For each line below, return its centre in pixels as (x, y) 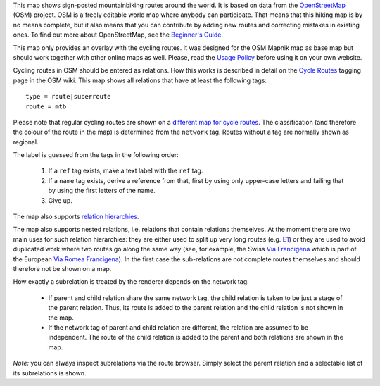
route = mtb (46, 106)
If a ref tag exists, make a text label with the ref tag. (126, 171)
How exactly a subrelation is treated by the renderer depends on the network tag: (131, 282)
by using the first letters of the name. (102, 191)
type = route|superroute (68, 96)
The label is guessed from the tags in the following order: (96, 155)
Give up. (61, 200)
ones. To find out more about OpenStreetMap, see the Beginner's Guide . (118, 35)
